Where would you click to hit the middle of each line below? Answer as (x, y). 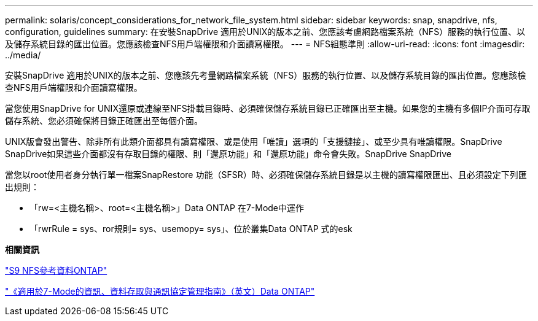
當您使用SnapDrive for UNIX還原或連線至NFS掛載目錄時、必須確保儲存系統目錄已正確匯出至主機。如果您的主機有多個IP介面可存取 (268, 108)
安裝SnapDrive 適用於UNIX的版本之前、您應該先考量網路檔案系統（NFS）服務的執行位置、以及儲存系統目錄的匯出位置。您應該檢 (266, 75)
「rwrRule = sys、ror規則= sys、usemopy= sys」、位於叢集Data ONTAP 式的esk (191, 229)
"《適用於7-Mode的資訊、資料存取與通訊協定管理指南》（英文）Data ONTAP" (160, 291)
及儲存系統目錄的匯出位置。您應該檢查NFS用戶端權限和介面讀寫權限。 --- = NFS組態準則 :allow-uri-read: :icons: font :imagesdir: (265, 44)
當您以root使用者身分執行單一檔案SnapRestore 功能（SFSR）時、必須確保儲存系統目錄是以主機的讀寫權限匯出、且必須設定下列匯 (266, 175)
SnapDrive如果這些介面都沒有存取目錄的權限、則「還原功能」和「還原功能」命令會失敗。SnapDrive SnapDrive (228, 154)
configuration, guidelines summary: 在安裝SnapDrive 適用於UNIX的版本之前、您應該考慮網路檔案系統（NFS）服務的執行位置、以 (265, 32)
